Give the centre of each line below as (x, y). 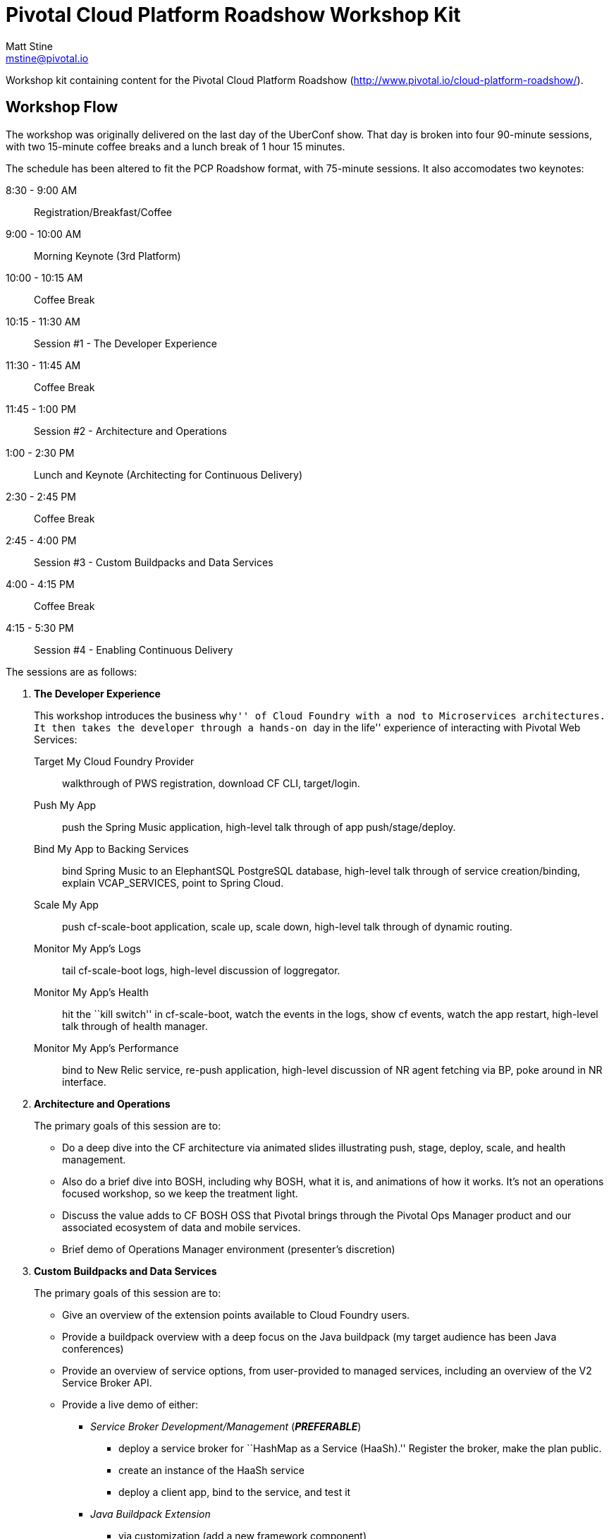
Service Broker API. (107, 1382)
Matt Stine (29, 46)
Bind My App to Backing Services (111, 849)
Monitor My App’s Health (91, 992)
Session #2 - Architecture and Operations (130, 431)
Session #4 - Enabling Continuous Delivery (134, 649)
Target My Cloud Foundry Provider (114, 761)
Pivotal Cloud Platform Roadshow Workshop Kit (233, 15)
